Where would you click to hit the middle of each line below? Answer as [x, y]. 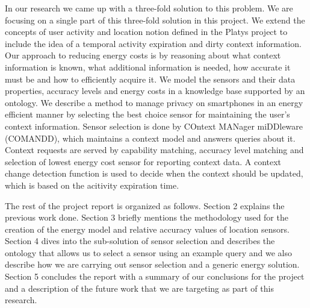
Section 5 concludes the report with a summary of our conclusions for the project [155, 276]
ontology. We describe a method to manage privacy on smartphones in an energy [154, 102]
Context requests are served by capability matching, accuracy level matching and [154, 150]
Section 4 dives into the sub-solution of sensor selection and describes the [140, 241]
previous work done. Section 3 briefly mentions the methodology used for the [147, 217]
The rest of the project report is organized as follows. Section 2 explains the [145, 205]
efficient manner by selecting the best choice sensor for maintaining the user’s [147, 114]
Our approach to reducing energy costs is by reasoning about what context [143, 55]
